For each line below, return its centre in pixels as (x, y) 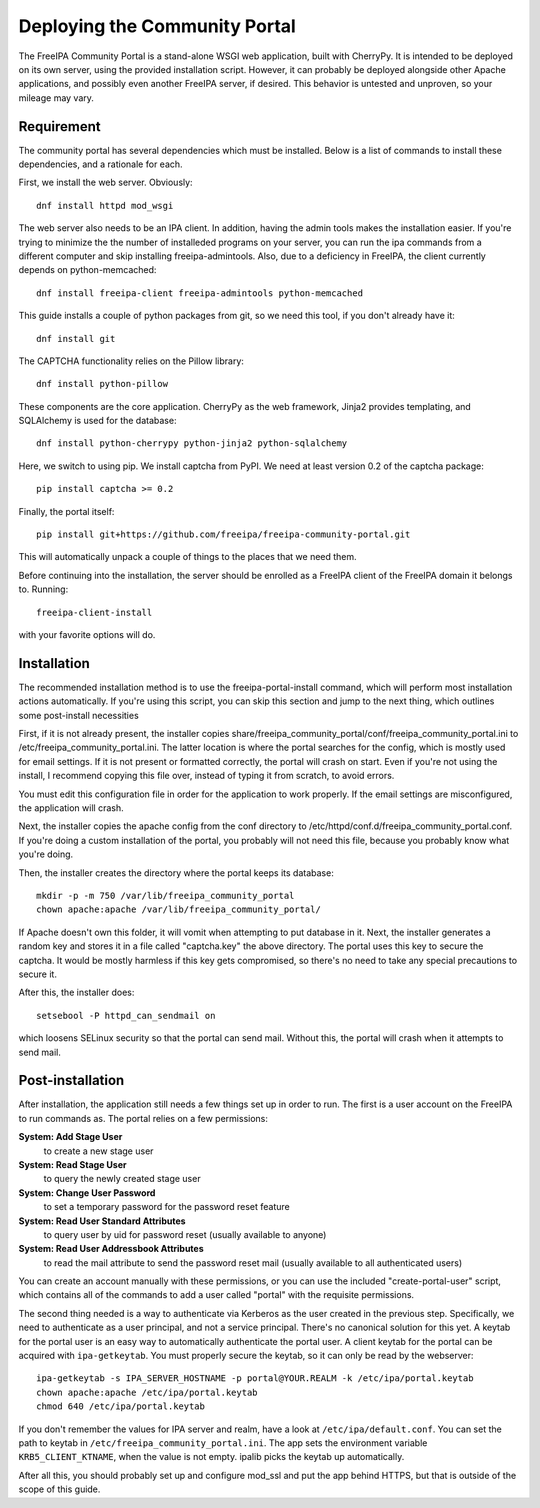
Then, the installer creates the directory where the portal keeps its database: (176, 872)
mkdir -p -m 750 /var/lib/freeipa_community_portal (165, 895)
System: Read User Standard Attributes (102, 1221)
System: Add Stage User (70, 1137)
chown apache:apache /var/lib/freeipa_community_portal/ (179, 909)
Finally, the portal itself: (66, 511)
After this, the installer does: (76, 992)
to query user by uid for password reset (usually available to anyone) (185, 1234)
